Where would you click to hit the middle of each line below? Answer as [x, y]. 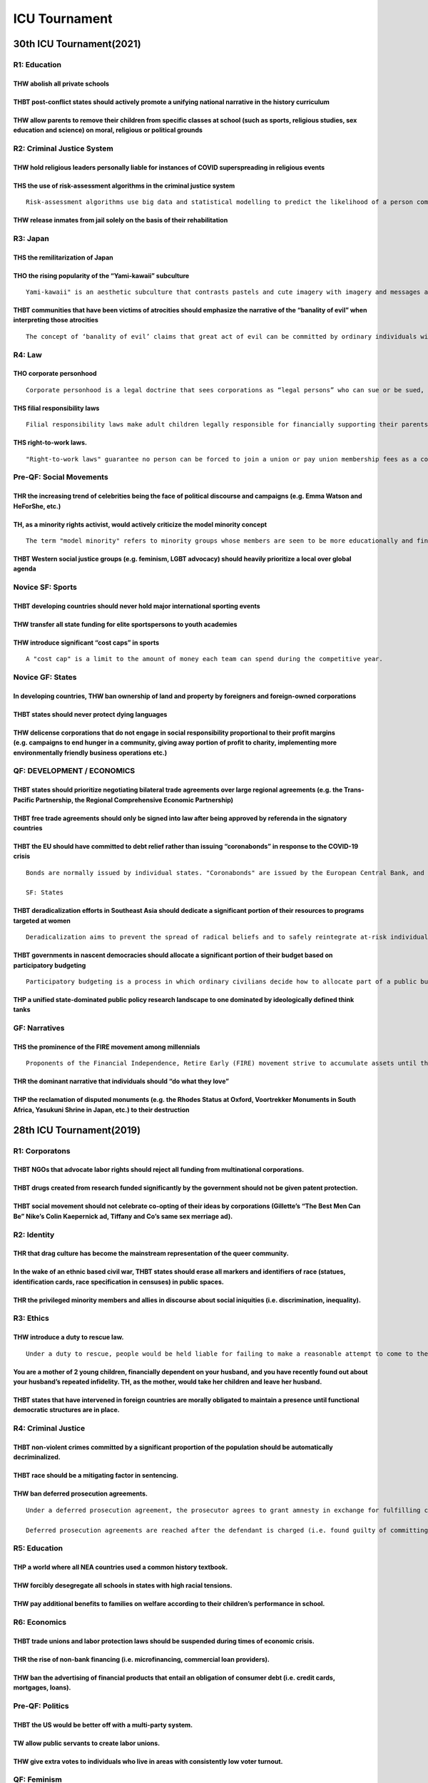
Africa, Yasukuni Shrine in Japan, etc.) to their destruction [101, 1110]
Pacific [24, 799]
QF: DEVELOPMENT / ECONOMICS [74, 771]
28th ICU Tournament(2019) [77, 1130]
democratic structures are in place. [67, 1410]
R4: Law [27, 354]
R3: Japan [31, 238]
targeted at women [42, 921]
